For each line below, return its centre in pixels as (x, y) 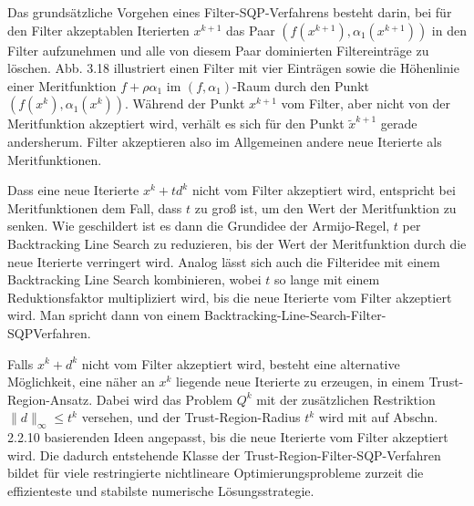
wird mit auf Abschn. (378, 417)
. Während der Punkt (185, 103)
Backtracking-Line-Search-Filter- (295, 315)
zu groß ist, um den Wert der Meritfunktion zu (325, 207)
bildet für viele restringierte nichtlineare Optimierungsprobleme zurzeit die (216, 473)
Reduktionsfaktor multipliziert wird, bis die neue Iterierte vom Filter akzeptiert (230, 297)
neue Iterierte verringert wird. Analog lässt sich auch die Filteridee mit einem (224, 261)
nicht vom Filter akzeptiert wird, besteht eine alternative (241, 363)
